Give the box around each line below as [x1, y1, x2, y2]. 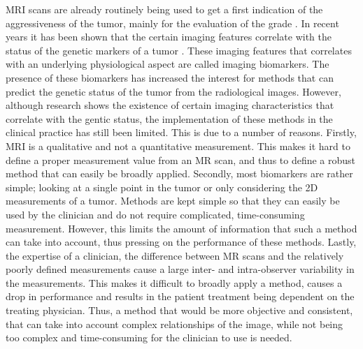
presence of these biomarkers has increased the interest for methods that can [6, 70, 334, 84]
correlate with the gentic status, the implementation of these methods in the [6, 111, 333, 126]
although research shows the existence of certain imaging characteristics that [6, 98, 334, 112]
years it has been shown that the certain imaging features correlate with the [6, 29, 332, 44]
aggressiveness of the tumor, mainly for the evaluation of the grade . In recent [6, 15, 339, 30]
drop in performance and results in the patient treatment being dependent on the [6, 289, 355, 304]
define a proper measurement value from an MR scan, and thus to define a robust [6, 152, 356, 167]
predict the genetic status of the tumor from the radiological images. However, [6, 84, 341, 98]
